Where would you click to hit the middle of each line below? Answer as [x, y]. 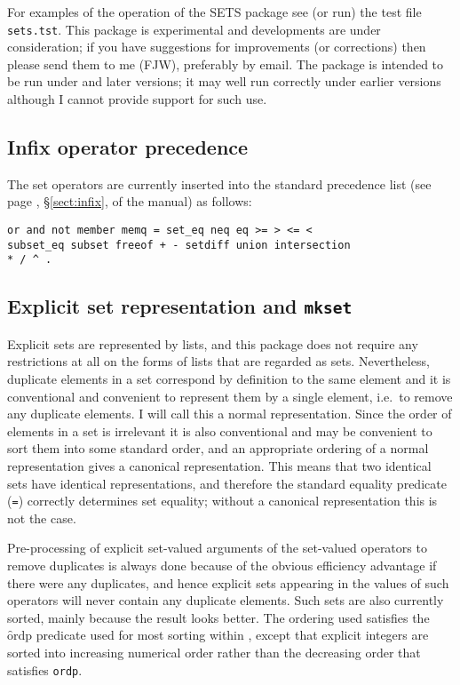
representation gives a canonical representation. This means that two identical [219, 465]
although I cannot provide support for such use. [137, 99]
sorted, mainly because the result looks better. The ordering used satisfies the [218, 617]
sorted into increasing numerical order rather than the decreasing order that [214, 652]
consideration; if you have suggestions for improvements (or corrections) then [217, 47]
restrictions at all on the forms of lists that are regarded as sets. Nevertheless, [218, 361]
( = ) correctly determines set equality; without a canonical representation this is [222, 501]
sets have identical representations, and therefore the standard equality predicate [227, 483]
